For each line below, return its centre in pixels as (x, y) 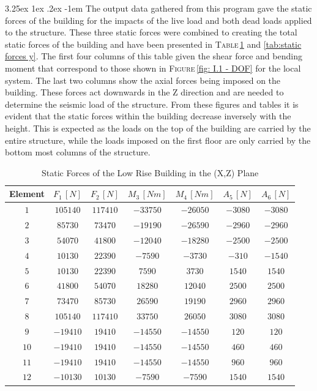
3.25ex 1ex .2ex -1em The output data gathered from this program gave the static (158, 8)
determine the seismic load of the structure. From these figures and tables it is (152, 104)
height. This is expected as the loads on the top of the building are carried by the (158, 128)
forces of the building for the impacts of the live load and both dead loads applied (158, 20)
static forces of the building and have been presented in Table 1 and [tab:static (153, 44)
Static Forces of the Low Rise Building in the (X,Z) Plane (150, 172)
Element (27, 194)
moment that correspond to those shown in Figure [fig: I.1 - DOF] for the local (153, 68)
